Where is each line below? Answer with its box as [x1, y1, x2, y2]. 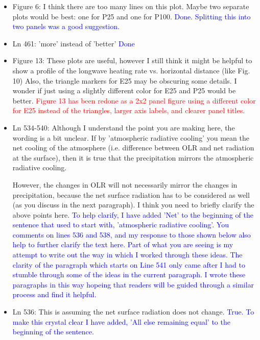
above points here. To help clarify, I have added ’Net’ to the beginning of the [12, 209, 253, 220]
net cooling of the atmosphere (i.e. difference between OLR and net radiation [12, 142, 254, 153]
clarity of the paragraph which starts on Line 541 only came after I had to [12, 259, 245, 270]
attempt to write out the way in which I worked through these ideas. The [12, 249, 243, 260]
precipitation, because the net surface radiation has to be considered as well [12, 189, 250, 200]
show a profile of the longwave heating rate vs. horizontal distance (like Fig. [12, 65, 250, 75]
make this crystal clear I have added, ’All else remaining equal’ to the [12, 316, 230, 327]
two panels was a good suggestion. [12, 21, 120, 32]
